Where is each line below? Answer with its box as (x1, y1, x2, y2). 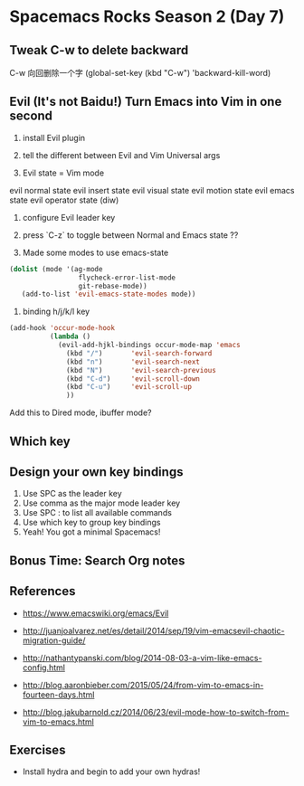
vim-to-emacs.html (22, 716, 95, 727)
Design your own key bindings (9, 464, 184, 479)
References (9, 583, 76, 599)
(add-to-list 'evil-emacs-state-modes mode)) (21, 289, 196, 299)
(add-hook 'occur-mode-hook (9, 324, 116, 333)
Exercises (9, 742, 66, 757)
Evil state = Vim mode (22, 167, 105, 178)
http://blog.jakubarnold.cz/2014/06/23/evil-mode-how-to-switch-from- (22, 706, 290, 717)
